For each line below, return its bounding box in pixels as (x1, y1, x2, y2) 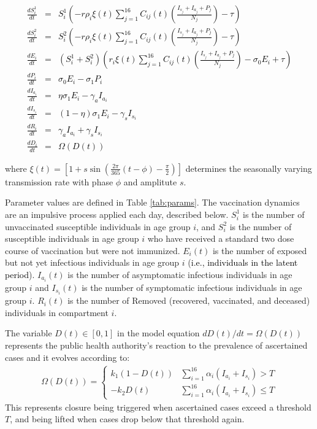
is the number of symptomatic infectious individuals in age (82, 281, 302, 294)
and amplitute (123, 175, 177, 188)
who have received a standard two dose (147, 232, 294, 245)
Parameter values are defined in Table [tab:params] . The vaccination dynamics (5, 196, 300, 209)
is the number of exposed (212, 244, 307, 257)
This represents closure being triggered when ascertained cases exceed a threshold (5, 400, 311, 413)
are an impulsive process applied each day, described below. (5, 207, 229, 220)
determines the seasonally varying (185, 161, 312, 174)
